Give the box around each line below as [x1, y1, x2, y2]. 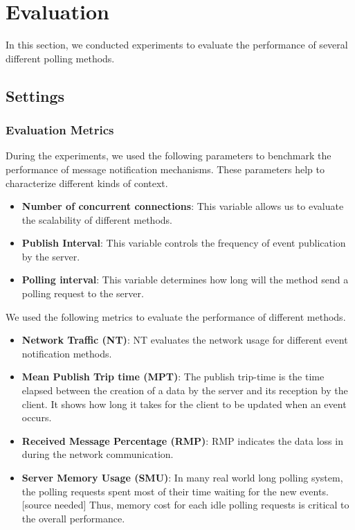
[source [21, 497, 51, 512]
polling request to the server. [21, 286, 144, 301]
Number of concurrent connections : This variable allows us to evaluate [21, 199, 344, 213]
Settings [6, 85, 64, 106]
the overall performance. [21, 511, 125, 525]
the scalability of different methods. [21, 212, 172, 227]
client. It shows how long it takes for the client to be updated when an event [21, 396, 347, 411]
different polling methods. [6, 51, 115, 65]
